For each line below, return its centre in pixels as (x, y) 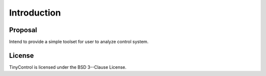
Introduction (35, 13)
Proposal (23, 30)
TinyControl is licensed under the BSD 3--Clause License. (68, 67)
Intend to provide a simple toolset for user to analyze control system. (79, 42)
